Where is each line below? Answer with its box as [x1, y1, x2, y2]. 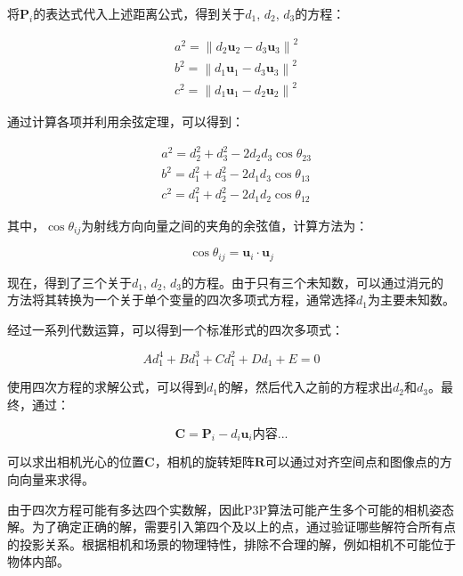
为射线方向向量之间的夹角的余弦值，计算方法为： [81, 215, 369, 234]
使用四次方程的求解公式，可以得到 [7, 377, 207, 396]
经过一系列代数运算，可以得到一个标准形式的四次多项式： [7, 320, 344, 338]
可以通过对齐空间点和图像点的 [264, 452, 440, 471]
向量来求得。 [19, 469, 94, 488]
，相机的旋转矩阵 [154, 452, 255, 471]
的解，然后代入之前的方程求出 [217, 377, 393, 396]
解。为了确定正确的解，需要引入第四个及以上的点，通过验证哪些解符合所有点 [7, 517, 456, 536]
